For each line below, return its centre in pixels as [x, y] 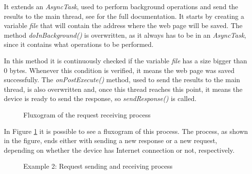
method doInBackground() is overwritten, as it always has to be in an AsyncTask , [125, 35]
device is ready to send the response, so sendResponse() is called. [100, 98]
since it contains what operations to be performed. [79, 44]
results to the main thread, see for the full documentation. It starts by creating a [124, 16]
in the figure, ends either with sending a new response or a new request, [111, 140]
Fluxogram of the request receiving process [87, 114]
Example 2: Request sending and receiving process [98, 166]
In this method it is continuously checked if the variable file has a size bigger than [126, 60]
